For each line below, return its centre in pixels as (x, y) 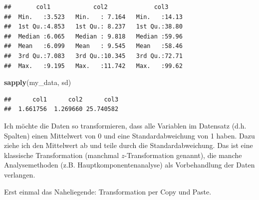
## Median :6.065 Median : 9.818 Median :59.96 (93, 36)
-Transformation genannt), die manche (183, 155)
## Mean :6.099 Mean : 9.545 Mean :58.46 (93, 46)
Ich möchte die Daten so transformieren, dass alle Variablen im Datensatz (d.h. (125, 125)
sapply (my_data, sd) (38, 82)
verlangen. (20, 174)
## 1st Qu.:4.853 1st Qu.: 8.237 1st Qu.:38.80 (93, 27)
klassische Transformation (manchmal (62, 155)
